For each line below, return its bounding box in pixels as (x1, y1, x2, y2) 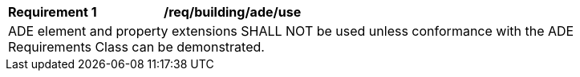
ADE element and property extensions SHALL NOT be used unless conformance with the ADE (8, 23, 574, 39)
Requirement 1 (8, 4, 97, 20)
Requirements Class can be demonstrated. (8, 39, 265, 55)
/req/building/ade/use (164, 4, 302, 20)
